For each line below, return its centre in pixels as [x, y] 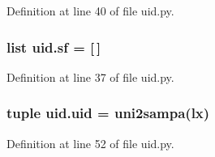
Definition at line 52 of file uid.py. [90, 143]
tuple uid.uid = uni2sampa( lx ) [108, 113]
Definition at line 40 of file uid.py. [90, 11]
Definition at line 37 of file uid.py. [90, 76]
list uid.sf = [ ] [54, 47]
